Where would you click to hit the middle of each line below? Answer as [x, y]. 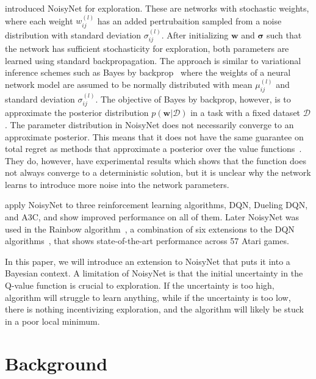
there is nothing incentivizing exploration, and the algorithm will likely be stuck [154, 309]
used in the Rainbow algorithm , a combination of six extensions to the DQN [150, 229]
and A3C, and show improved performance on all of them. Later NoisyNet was [152, 217]
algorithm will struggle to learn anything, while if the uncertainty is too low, [148, 297]
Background [56, 363]
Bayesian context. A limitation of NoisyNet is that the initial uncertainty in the [154, 273]
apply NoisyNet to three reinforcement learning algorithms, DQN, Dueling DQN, [156, 205]
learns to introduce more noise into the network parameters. [117, 184]
